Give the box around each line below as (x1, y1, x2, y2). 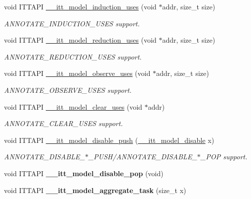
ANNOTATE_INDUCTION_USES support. (4, 18, 140, 28)
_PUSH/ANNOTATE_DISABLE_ (88, 151, 197, 162)
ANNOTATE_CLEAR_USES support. (4, 118, 123, 129)
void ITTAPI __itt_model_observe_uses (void (4, 68, 151, 78)
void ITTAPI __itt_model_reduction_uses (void (4, 35, 157, 45)
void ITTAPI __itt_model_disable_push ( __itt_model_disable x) (4, 134, 214, 145)
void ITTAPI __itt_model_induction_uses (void (4, 1, 157, 11)
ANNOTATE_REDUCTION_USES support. (4, 51, 142, 62)
